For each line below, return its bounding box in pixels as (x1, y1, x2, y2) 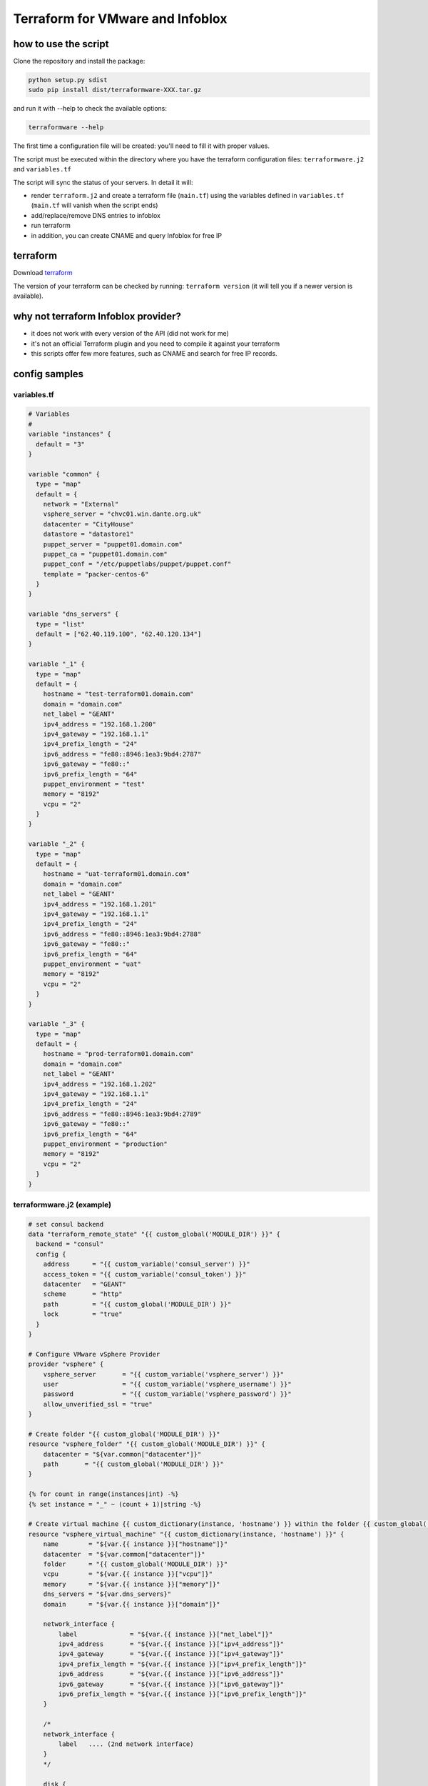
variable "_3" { (28, 1020, 86, 1028)
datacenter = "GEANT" (43, 1280, 126, 1289)
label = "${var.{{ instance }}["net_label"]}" (58, 1630, 273, 1638)
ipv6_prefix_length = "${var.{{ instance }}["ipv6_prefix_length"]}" (58, 1690, 307, 1698)
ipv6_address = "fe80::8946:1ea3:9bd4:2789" (43, 1109, 202, 1118)
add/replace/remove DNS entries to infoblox (31, 211, 160, 219)
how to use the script (13, 38, 109, 50)
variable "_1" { (28, 660, 86, 668)
